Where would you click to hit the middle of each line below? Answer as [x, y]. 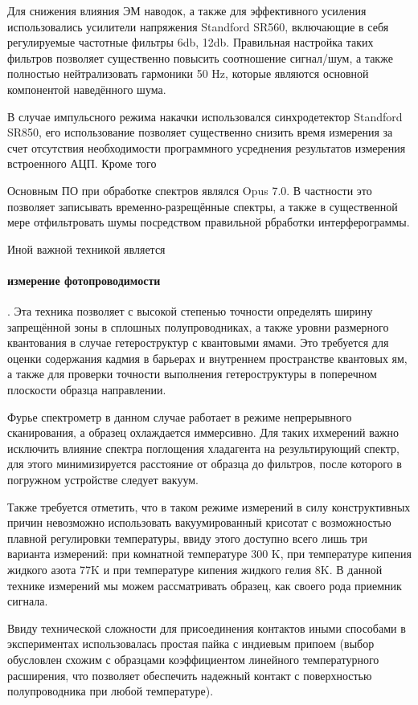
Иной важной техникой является [86, 249]
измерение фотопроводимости [84, 280]
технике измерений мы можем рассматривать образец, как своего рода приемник [205, 585]
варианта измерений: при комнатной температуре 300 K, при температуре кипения [209, 554]
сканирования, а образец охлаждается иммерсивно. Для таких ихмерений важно [203, 432]
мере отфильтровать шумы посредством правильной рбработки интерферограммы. [209, 222]
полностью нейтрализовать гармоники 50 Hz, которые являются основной [188, 73]
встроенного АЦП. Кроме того [82, 163]
